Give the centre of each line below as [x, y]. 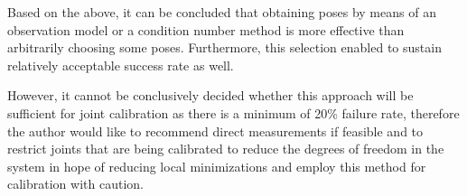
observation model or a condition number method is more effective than [206, 29]
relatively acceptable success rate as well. [121, 65]
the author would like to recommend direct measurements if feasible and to [215, 131]
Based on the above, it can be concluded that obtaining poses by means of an [222, 12]
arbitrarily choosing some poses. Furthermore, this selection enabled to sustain [224, 47]
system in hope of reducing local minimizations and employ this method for [217, 166]
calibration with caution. [75, 184]
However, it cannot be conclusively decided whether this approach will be [210, 95]
